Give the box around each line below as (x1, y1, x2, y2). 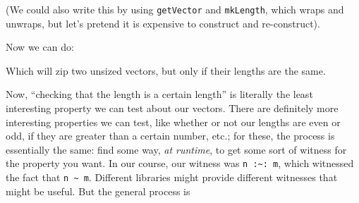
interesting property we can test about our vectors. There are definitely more (6, 101, 339, 116)
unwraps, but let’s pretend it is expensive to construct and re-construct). (6, 16, 320, 30)
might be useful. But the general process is (6, 183, 190, 198)
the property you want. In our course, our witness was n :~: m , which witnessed (6, 156, 354, 171)
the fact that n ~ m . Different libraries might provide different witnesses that (6, 170, 338, 185)
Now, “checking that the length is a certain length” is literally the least (6, 87, 313, 101)
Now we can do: (6, 39, 74, 54)
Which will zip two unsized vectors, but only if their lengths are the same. (6, 63, 326, 78)
